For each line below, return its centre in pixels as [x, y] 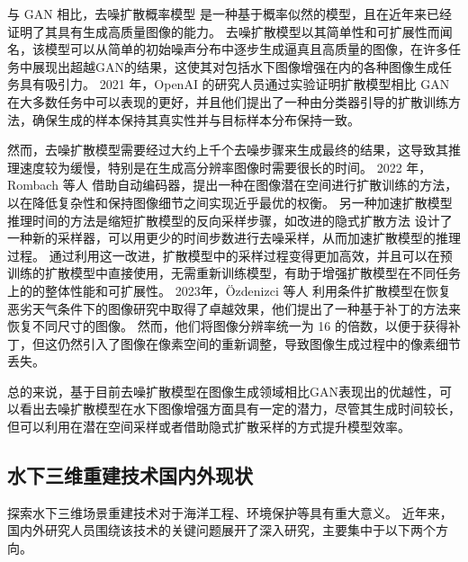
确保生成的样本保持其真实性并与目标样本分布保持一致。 [196, 119]
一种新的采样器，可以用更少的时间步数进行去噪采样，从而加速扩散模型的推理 [234, 238]
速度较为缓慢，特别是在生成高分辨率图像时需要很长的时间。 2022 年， [225, 167]
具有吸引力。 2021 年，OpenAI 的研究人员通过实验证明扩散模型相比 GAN [234, 84]
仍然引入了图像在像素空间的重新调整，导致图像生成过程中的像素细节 [259, 343]
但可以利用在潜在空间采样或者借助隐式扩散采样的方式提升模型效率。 [209, 427]
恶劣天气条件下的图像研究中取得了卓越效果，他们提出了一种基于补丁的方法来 [234, 308]
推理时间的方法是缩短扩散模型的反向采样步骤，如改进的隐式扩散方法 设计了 [230, 220]
